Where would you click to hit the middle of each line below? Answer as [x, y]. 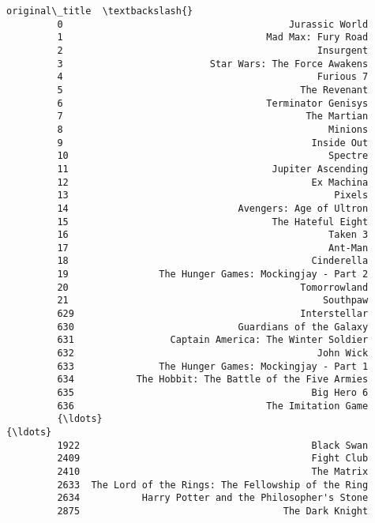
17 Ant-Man [213, 248]
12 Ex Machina [213, 182]
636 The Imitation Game [213, 406]
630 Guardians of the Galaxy [213, 327]
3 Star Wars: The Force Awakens [213, 64]
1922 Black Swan [213, 445]
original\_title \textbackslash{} [100, 11]
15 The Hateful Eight [213, 222]
